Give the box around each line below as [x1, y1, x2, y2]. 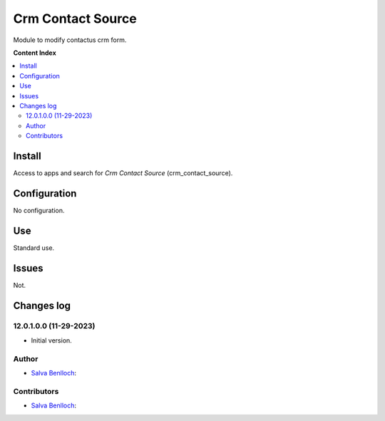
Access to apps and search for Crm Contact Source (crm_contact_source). [13, 168, 233, 177]
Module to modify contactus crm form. [13, 36, 127, 44]
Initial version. [31, 336, 73, 345]
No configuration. [13, 206, 65, 214]
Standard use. [13, 243, 55, 252]
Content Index [13, 48, 56, 57]
